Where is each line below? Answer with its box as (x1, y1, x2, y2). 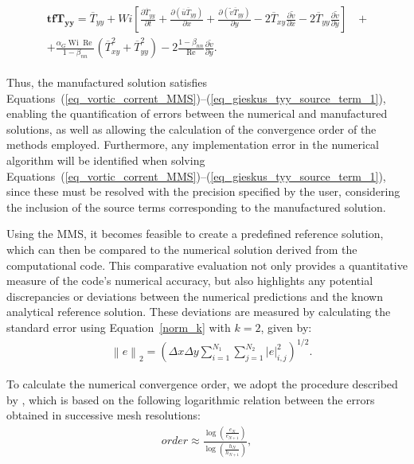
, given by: (260, 319, 312, 335)
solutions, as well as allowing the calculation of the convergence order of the (6, 120, 377, 137)
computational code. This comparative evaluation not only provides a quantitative (6, 256, 408, 273)
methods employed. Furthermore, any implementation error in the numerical (6, 136, 380, 153)
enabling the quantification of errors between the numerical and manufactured (6, 105, 388, 122)
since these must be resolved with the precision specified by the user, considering (6, 183, 400, 200)
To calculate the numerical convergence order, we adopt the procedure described (6, 376, 398, 392)
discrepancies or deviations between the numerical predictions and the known (6, 287, 383, 304)
